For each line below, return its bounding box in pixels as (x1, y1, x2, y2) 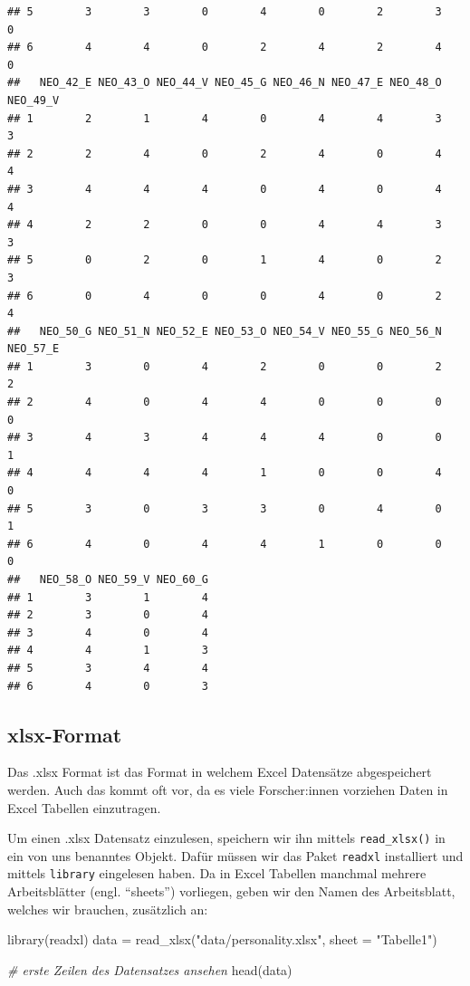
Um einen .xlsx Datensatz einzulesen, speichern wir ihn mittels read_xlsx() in (7, 828, 446, 847)
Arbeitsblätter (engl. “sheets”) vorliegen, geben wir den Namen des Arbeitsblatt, (7, 882, 456, 901)
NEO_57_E (7, 342, 60, 356)
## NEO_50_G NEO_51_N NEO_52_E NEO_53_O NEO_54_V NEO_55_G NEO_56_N (7, 324, 442, 338)
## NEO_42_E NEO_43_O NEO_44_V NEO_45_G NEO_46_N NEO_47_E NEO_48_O (7, 76, 442, 90)
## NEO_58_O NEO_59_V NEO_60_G (7, 573, 208, 586)
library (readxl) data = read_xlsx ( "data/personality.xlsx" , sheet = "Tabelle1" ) (7, 930, 437, 949)
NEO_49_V (7, 93, 60, 107)
